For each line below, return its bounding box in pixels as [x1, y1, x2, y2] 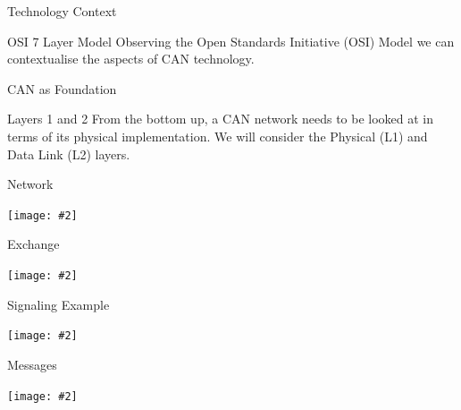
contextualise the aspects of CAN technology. [7, 49, 255, 68]
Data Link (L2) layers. [7, 144, 130, 163]
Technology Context [7, 2, 117, 20]
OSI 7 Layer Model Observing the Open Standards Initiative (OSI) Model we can [7, 31, 455, 50]
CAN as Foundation [7, 79, 117, 98]
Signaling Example [7, 295, 110, 313]
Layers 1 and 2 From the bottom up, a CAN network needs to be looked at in [7, 109, 434, 128]
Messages [7, 354, 57, 373]
